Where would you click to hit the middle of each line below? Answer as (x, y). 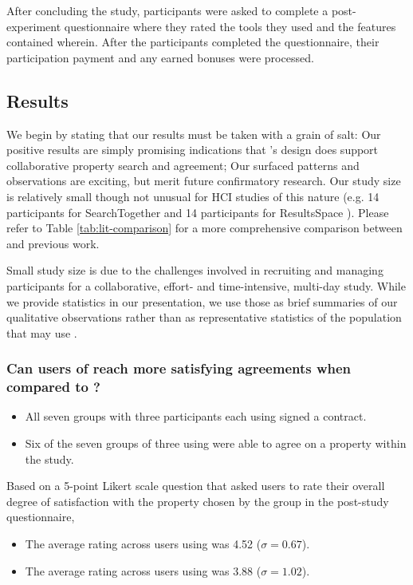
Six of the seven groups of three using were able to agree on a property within (216, 443)
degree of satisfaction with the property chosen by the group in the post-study (198, 501)
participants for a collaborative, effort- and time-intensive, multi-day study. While (206, 285)
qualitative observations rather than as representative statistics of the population (204, 317)
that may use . (42, 332)
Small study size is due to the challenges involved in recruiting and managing (195, 270)
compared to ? (53, 387)
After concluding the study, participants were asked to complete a (167, 10)
